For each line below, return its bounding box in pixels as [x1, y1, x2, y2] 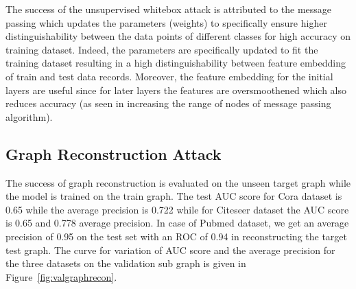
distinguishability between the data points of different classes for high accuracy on [5, 29, 351, 43]
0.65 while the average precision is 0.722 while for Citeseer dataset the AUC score [5, 202, 349, 216]
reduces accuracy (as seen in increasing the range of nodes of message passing [5, 96, 331, 111]
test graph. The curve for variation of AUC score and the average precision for [5, 242, 335, 257]
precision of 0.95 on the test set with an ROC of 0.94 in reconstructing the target [5, 229, 348, 243]
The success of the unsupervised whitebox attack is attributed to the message [5, 2, 332, 16]
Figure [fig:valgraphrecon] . [5, 269, 117, 284]
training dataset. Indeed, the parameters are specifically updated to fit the [5, 42, 318, 56]
